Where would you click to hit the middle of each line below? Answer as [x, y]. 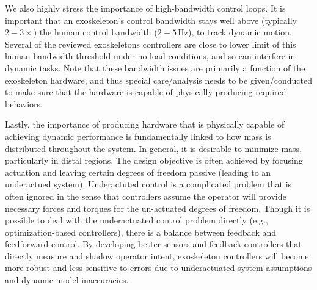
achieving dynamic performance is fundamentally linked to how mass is [138, 136]
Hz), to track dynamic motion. [235, 32]
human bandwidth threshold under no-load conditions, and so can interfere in [150, 56]
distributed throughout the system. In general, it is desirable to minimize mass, [154, 148]
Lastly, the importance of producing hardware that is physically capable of [145, 124]
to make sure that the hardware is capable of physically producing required [146, 92]
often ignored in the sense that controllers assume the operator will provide [146, 196]
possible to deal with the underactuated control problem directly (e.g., [137, 220]
